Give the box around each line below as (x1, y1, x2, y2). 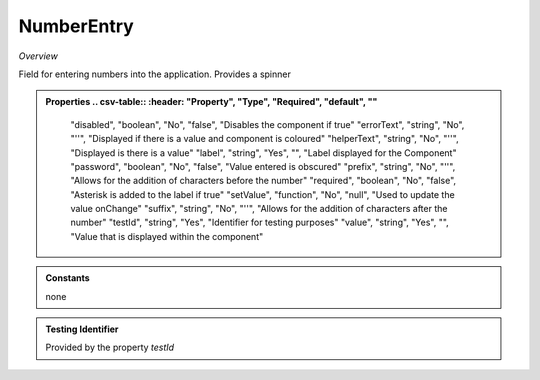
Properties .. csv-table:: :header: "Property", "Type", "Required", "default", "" (45, 96, 378, 108)
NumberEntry (18, 15, 134, 37)
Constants (45, 272, 90, 284)
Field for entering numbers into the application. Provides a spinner (18, 68, 292, 80)
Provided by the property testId (45, 341, 175, 354)
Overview (18, 50, 59, 62)
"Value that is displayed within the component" (70, 230, 264, 242)
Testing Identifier (45, 323, 119, 335)
